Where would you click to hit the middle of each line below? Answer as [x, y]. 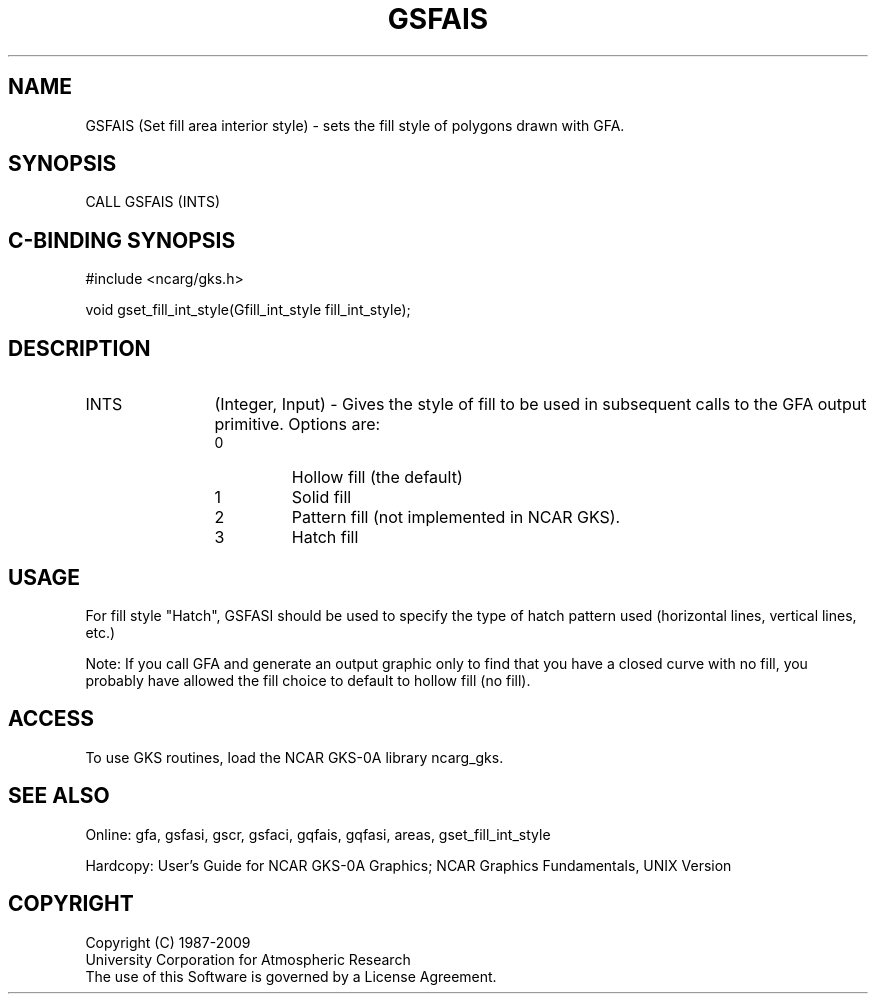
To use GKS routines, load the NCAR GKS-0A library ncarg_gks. [294, 757]
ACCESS [51, 719]
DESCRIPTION [79, 348]
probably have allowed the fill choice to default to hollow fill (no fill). [308, 680]
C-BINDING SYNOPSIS [122, 240]
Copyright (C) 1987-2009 [168, 942]
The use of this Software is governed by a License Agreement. [291, 976]
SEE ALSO [59, 796]
